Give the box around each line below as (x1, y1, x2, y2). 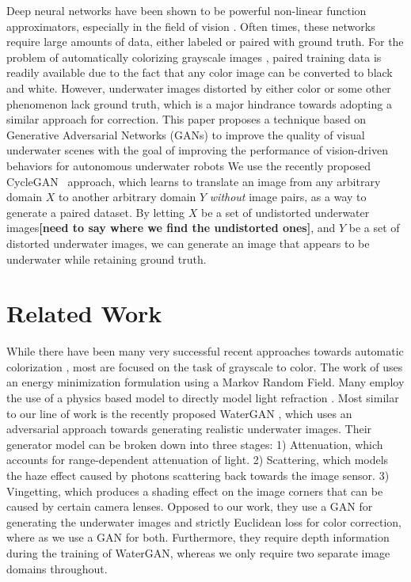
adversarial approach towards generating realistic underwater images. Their (6, 420, 372, 437)
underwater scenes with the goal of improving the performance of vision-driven (6, 142, 388, 158)
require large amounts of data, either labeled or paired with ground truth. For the (6, 33, 404, 50)
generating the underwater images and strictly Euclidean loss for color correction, (6, 513, 401, 530)
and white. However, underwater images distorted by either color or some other (6, 79, 391, 96)
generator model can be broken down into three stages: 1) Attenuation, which (6, 436, 383, 452)
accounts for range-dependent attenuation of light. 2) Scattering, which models (6, 451, 389, 468)
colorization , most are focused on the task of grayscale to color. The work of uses (6, 358, 403, 375)
